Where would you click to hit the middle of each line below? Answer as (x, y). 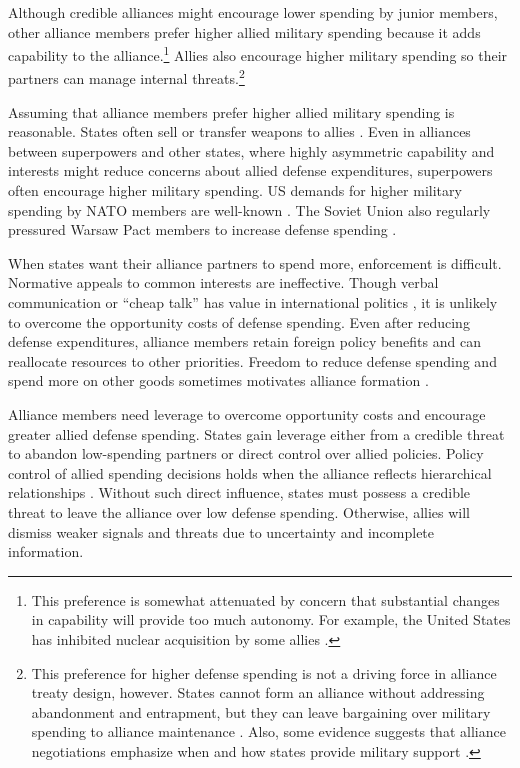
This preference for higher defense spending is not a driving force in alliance (264, 672)
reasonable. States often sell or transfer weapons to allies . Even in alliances (239, 131)
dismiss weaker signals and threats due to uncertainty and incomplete (221, 531)
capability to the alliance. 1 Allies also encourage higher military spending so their (258, 53)
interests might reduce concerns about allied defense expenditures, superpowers (250, 170)
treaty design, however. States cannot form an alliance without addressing (258, 692)
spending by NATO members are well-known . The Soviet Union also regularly (249, 209)
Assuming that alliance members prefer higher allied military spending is (231, 111)
